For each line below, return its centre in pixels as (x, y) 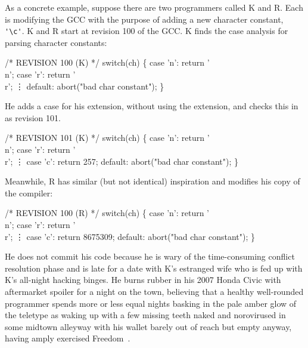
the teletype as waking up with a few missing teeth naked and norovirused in (145, 315)
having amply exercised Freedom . (68, 338)
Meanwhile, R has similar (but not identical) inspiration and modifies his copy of (153, 181)
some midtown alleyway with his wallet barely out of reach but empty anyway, (148, 326)
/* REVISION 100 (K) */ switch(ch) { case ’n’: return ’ (107, 62)
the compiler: (29, 193)
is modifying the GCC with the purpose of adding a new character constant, (144, 19)
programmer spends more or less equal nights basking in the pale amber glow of (151, 303)
